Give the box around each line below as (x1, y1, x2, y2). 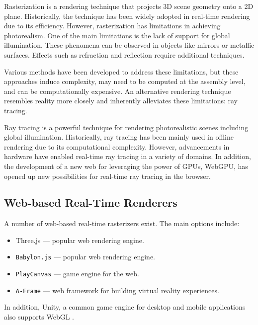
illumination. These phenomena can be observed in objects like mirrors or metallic (4, 40, 255, 50)
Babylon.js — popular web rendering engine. (15, 251, 155, 262)
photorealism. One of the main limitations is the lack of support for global (4, 30, 230, 40)
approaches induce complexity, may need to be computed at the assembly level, (4, 76, 246, 86)
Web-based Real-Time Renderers (4, 195, 177, 210)
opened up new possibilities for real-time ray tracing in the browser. (4, 170, 211, 181)
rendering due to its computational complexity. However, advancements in (4, 141, 230, 152)
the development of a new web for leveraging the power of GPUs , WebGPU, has (4, 161, 248, 171)
